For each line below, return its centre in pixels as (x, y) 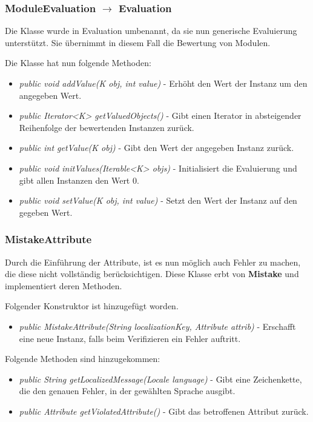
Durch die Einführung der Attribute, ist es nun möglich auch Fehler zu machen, (153, 262)
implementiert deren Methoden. (64, 285)
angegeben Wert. (50, 95)
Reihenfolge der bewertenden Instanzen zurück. (107, 127)
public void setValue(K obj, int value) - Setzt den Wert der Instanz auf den (158, 200)
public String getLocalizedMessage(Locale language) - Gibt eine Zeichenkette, (160, 379)
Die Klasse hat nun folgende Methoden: (78, 63)
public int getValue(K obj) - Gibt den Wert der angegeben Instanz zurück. (156, 148)
